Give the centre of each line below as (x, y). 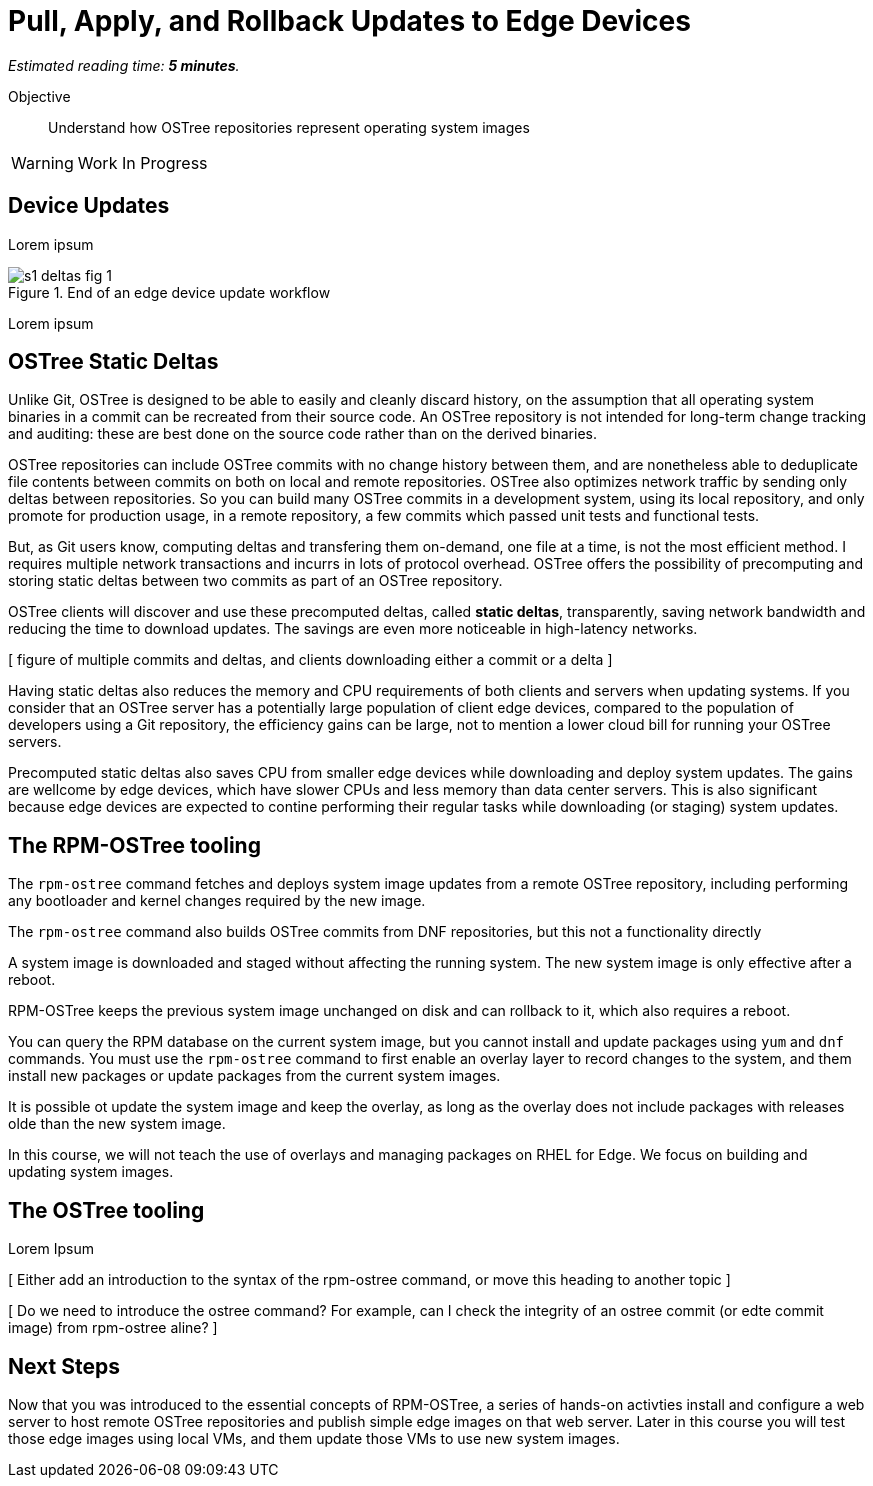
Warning (42, 162)
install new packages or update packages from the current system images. (254, 1076)
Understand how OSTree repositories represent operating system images (289, 127)
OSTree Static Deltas (113, 362)
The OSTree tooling (106, 1210)
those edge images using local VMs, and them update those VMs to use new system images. (314, 1438)
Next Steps (64, 1366)
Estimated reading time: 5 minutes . (124, 65)
